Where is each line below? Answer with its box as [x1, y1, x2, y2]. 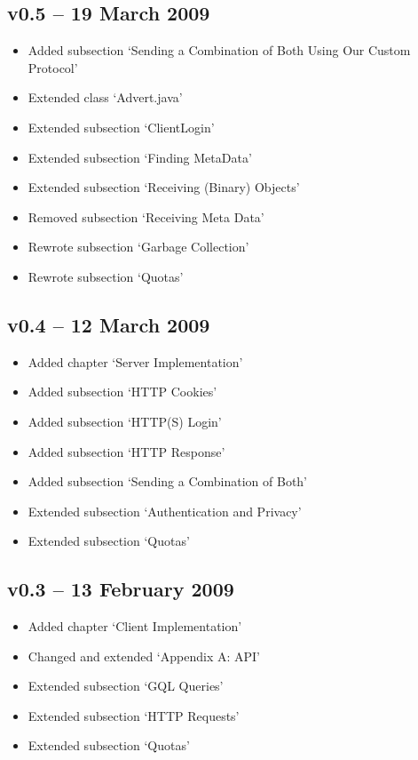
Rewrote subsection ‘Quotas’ [28, 267, 184, 285]
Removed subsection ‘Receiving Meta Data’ [28, 207, 264, 226]
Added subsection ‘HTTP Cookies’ [28, 382, 217, 401]
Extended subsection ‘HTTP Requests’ [28, 706, 240, 724]
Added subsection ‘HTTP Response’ [28, 442, 225, 460]
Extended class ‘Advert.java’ [28, 88, 183, 107]
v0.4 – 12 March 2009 [7, 310, 210, 338]
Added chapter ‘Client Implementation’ [28, 617, 242, 636]
